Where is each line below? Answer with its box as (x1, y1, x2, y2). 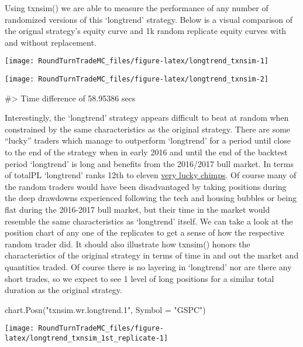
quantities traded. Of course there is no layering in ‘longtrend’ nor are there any (5, 261, 292, 273)
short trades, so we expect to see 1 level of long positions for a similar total (5, 272, 274, 284)
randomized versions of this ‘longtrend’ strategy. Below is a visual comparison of (5, 13, 293, 25)
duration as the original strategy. (5, 284, 122, 296)
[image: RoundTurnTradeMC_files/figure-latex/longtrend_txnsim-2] (5, 75, 269, 84)
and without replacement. (5, 36, 97, 48)
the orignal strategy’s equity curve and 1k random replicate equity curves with (5, 25, 287, 37)
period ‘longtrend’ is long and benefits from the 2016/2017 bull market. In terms (5, 157, 294, 169)
